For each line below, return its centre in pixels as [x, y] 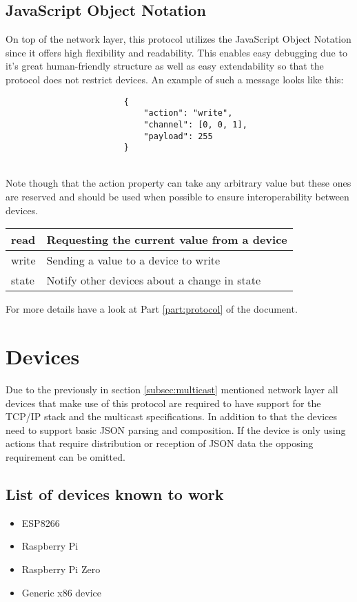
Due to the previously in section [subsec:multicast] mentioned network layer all [172, 389]
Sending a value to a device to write [133, 260]
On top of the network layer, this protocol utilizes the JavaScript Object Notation [178, 39]
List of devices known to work [115, 494]
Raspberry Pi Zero [61, 569]
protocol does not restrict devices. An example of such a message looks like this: [175, 79]
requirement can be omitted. [65, 456]
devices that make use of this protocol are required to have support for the [163, 403]
